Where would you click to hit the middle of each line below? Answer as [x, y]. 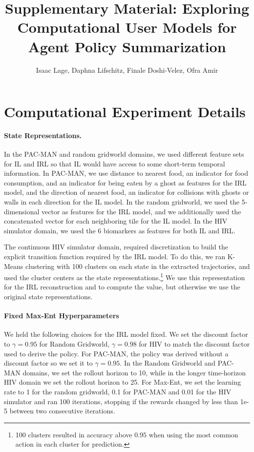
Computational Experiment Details [125, 112]
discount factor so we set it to [48, 363]
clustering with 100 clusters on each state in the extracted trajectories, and [138, 266]
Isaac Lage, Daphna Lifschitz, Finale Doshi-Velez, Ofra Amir [127, 70]
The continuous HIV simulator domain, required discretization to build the [116, 247]
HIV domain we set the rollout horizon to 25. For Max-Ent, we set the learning [123, 382]
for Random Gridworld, [74, 344]
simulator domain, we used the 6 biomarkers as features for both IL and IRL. [120, 230]
